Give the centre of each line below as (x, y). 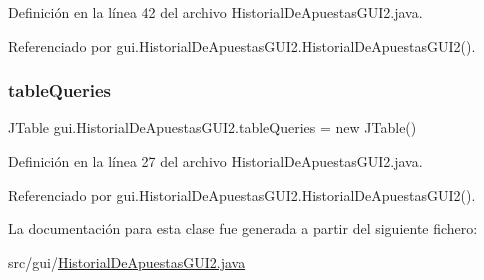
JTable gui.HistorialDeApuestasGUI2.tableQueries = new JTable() (212, 127)
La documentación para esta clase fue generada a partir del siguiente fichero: (243, 228)
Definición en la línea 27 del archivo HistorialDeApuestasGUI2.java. (215, 161)
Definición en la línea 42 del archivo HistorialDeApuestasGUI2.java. (215, 12)
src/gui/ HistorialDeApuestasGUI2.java (127, 261)
